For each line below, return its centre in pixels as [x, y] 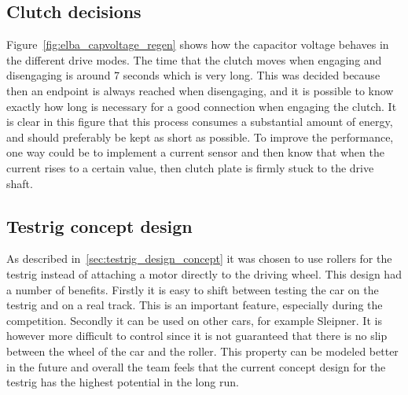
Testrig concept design [99, 225]
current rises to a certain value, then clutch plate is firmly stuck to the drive [190, 167]
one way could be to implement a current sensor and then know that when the [195, 152]
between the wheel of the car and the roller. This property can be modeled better [202, 351]
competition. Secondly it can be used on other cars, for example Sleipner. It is [194, 320]
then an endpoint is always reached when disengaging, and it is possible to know [200, 90]
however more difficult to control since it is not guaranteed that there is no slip [197, 336]
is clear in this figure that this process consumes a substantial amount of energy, [200, 122]
